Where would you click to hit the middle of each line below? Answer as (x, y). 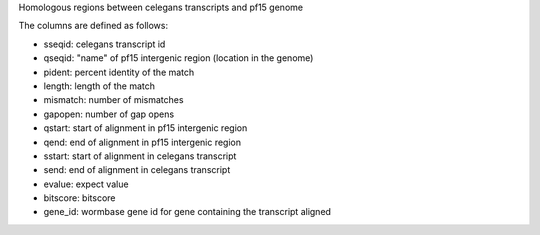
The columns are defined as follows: (93, 26)
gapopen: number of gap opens (109, 114)
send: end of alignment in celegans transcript (137, 170)
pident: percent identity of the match (119, 72)
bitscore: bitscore (79, 198)
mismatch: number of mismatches (113, 100)
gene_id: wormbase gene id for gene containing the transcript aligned (187, 212)
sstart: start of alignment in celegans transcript (140, 156)
